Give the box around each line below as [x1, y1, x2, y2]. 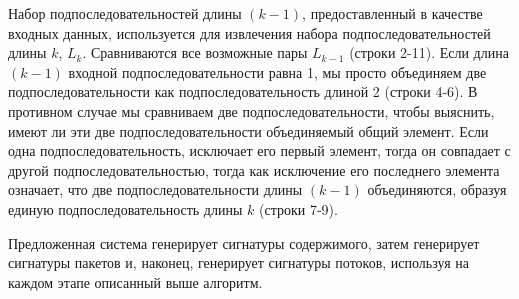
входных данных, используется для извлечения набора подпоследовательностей [8, 22, 491, 43]
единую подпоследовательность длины [8, 198, 243, 219]
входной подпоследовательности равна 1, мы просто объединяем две [68, 61, 487, 82]
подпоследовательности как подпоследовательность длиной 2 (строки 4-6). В [8, 81, 478, 102]
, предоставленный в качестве [302, 3, 483, 23]
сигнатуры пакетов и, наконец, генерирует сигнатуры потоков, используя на [8, 252, 469, 273]
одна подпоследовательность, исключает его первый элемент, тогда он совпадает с [8, 140, 511, 161]
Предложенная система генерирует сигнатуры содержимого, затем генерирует [8, 232, 480, 253]
